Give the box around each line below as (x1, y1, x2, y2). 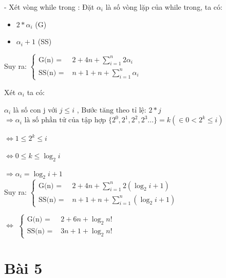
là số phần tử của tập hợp (24, 117, 106, 124)
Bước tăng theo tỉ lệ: (81, 106, 146, 114)
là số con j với (13, 104, 58, 115)
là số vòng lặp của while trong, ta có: (105, 2, 222, 12)
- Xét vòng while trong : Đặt (4, 2, 95, 12)
